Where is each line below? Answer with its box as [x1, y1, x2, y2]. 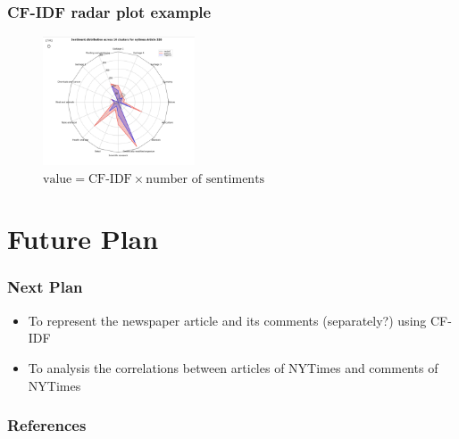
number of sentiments [146, 172, 265, 186]
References [7, 414, 87, 436]
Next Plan [7, 276, 83, 298]
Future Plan [7, 220, 159, 257]
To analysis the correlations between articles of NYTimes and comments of [28, 358, 438, 377]
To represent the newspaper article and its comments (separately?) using [28, 311, 427, 329]
